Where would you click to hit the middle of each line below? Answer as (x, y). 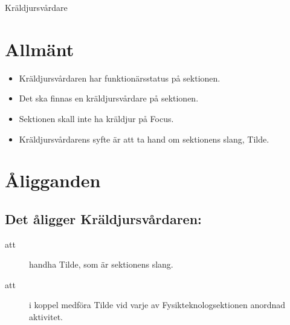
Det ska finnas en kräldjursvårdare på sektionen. (109, 98)
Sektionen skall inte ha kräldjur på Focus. (96, 118)
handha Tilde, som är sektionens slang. (101, 264)
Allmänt (40, 49)
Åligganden (53, 180)
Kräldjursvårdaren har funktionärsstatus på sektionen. (120, 78)
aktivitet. (46, 317)
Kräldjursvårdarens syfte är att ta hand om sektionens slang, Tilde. (144, 139)
